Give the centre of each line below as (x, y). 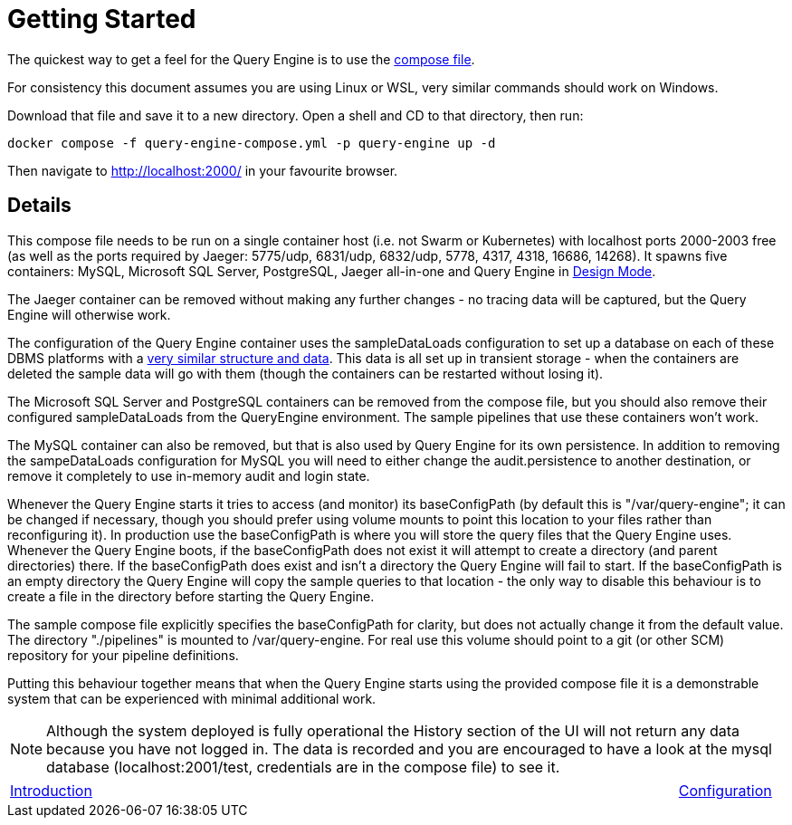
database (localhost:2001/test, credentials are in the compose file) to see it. (303, 767)
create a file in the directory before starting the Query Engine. (191, 596)
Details (39, 206)
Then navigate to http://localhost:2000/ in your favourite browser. (203, 170)
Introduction (51, 790)
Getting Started (102, 19)
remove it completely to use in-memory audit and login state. (189, 475)
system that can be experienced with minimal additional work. (192, 698)
